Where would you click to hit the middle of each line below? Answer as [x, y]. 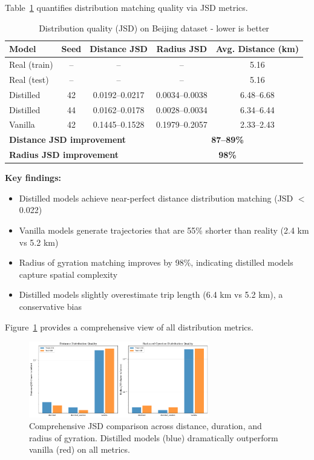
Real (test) [29, 79]
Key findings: [33, 178]
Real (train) [31, 64]
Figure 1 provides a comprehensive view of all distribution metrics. [129, 327]
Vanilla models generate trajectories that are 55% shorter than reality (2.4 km [164, 230]
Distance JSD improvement [68, 140]
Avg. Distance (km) [257, 49]
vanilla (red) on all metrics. [80, 449]
